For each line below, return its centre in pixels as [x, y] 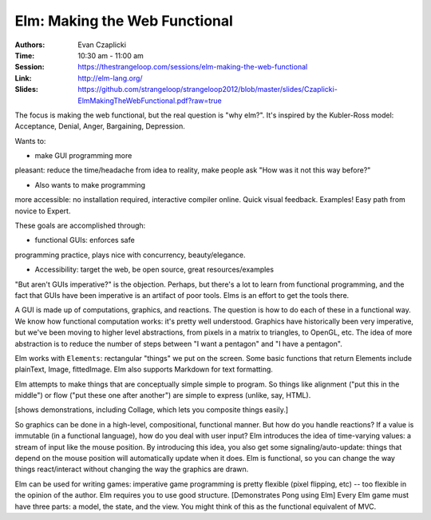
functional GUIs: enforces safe [85, 240]
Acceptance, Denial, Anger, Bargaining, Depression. [100, 126]
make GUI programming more [83, 156]
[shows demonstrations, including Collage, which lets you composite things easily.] [152, 410]
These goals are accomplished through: [80, 226]
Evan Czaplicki [102, 45]
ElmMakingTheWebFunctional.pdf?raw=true [150, 101]
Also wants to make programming [90, 185]
